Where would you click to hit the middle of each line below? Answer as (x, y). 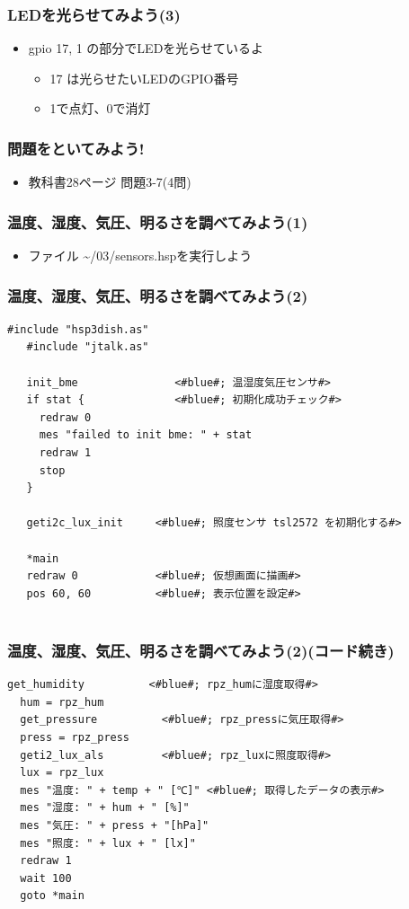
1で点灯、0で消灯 (100, 108)
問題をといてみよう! (76, 148)
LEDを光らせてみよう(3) (94, 14)
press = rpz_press (75, 737)
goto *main (52, 896)
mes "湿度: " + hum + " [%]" (105, 808)
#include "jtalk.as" (88, 347)
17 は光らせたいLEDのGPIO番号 (144, 78)
